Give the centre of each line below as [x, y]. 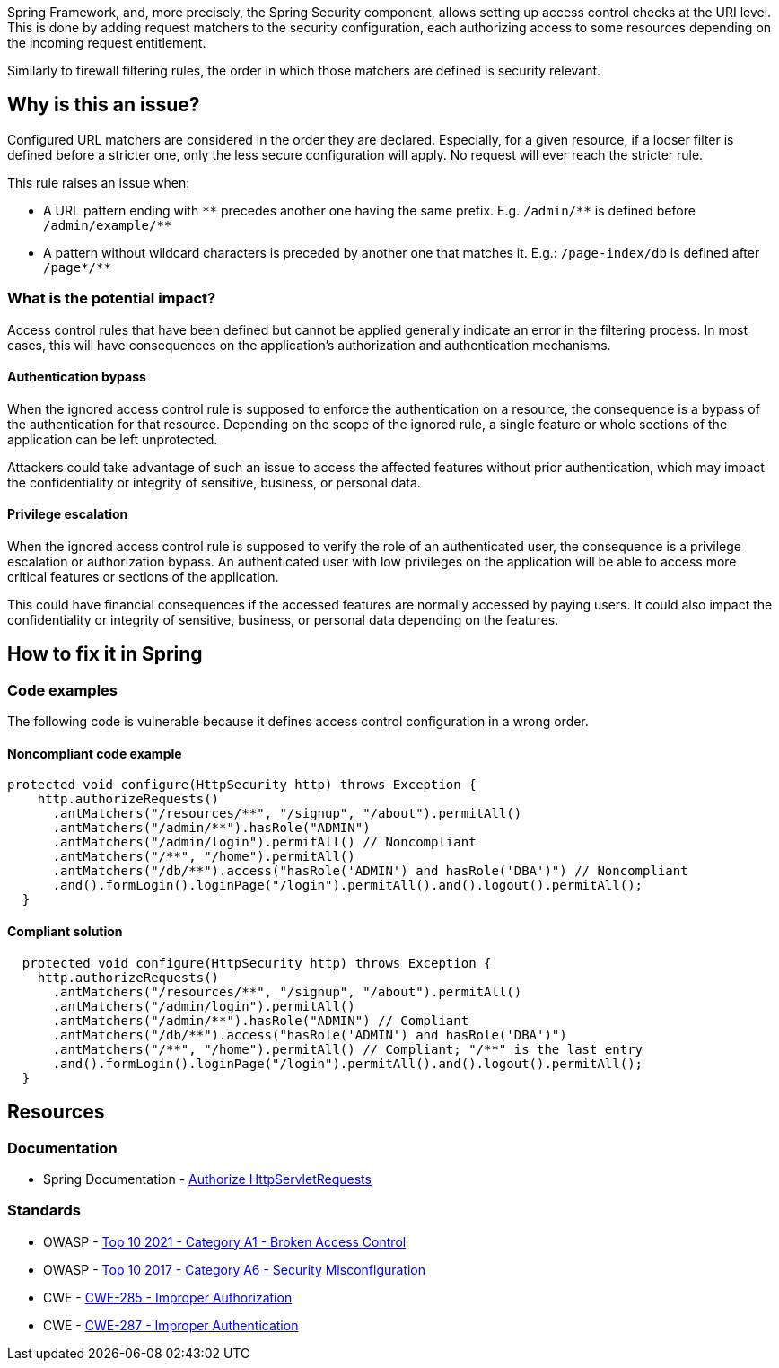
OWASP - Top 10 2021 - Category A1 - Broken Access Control [225, 1241]
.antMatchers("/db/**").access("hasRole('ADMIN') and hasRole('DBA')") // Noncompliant [370, 871]
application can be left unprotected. [113, 439]
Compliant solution [65, 932]
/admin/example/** [108, 225]
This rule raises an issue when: [99, 182]
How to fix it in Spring [105, 654]
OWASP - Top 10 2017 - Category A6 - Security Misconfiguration [235, 1269]
